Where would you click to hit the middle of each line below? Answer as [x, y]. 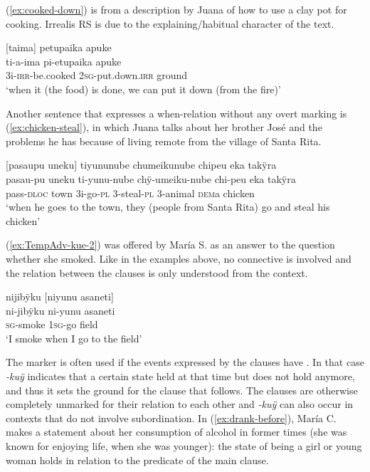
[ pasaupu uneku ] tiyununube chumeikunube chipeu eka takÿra [141, 165]
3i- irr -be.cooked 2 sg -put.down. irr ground [97, 75]
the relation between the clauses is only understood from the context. [157, 272]
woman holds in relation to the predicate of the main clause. [137, 460]
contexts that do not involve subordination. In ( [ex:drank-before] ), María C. [171, 418]
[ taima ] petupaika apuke [59, 47]
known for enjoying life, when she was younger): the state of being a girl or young [184, 446]
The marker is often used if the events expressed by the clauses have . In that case [185, 362]
